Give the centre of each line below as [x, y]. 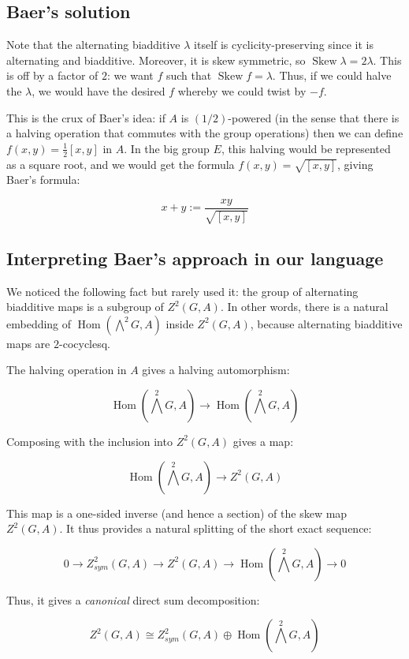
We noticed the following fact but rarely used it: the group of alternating [182, 291]
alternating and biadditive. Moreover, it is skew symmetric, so [156, 60]
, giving [355, 164]
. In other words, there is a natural [304, 307]
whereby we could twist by [242, 90]
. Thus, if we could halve [332, 75]
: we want [130, 75]
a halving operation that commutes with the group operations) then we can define [205, 133]
